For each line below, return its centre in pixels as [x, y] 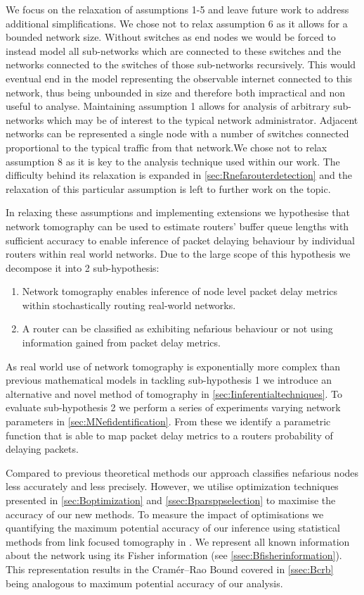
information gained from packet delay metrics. [121, 343]
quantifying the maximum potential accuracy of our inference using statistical [173, 528]
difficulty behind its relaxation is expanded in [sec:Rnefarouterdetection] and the [179, 175]
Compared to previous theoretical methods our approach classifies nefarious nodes [182, 472]
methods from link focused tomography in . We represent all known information [178, 541]
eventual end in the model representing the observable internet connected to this [179, 78]
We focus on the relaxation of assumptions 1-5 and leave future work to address [177, 9]
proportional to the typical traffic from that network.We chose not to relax [167, 147]
